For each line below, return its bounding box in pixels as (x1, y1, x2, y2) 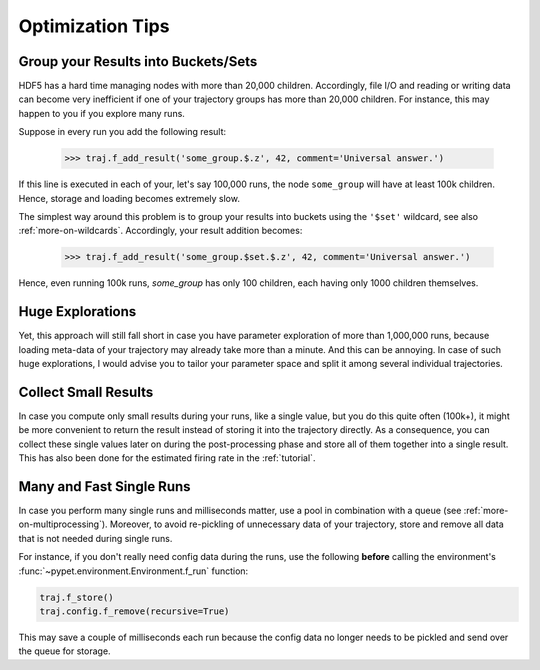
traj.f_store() (39, 591, 114, 603)
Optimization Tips (18, 15, 170, 37)
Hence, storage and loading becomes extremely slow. (18, 192, 240, 204)
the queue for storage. (18, 645, 111, 657)
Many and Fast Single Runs (18, 478, 191, 495)
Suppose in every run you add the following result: (18, 126, 227, 138)
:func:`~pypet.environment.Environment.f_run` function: (18, 565, 249, 577)
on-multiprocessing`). (18, 518, 109, 530)
